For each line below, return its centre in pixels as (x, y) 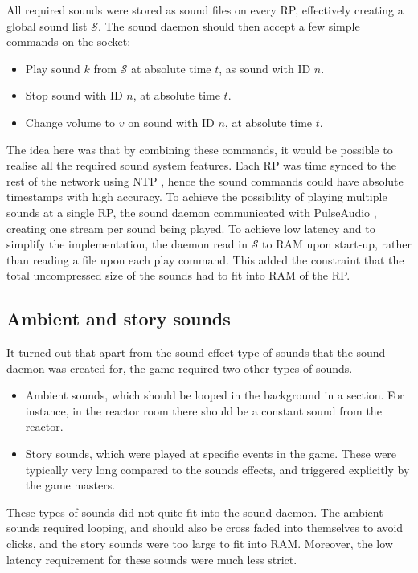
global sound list (47, 25)
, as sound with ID (265, 68)
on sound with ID (171, 122)
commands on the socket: (69, 41)
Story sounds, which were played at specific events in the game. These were (211, 454)
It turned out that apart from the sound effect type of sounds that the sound (196, 352)
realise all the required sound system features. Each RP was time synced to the (202, 165)
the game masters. (70, 485)
